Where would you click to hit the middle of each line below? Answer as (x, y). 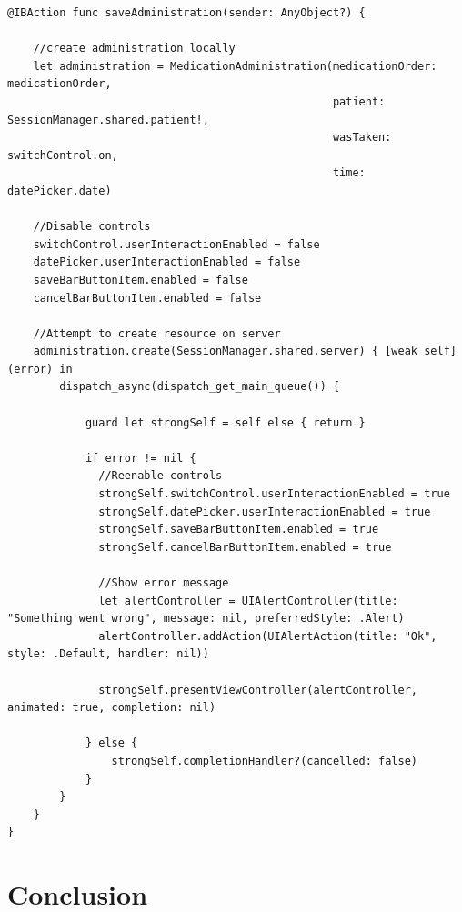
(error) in (40, 369)
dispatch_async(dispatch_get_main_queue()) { (200, 387)
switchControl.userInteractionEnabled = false (176, 244)
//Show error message (164, 583)
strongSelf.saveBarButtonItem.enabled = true (239, 530)
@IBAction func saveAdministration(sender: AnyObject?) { (186, 13)
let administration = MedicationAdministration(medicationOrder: (235, 66)
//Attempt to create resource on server (157, 333)
